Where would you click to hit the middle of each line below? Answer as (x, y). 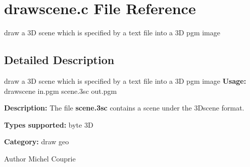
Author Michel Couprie (40, 158)
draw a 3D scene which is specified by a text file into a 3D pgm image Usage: (125, 80)
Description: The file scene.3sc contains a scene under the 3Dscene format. (124, 108)
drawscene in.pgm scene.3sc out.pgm (61, 91)
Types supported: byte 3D (49, 124)
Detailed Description (59, 60)
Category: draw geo (37, 142)
